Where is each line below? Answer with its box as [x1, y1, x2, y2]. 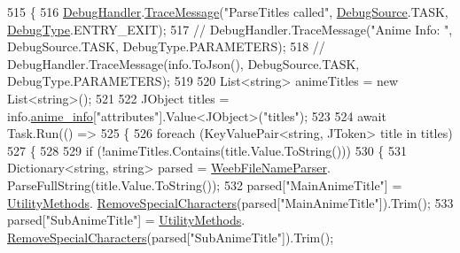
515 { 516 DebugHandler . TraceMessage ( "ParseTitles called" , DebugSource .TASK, [7, 3, 448, 20]
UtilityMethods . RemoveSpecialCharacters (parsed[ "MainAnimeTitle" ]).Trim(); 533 [7, 193, 454, 211]
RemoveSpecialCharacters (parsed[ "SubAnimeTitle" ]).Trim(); [7, 227, 334, 246]
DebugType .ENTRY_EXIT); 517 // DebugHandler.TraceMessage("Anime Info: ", [7, 19, 453, 38]
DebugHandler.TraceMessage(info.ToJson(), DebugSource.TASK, [7, 54, 360, 73]
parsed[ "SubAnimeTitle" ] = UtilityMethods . [7, 211, 246, 229]
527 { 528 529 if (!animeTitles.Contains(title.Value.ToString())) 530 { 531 [7, 141, 407, 159]
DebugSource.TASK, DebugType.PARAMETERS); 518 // [7, 37, 325, 56]
